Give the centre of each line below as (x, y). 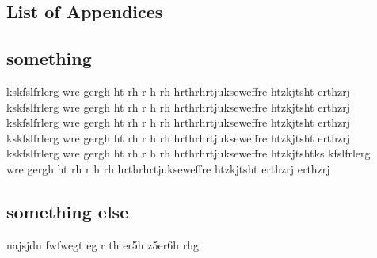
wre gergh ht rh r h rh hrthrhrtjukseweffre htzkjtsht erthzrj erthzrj (168, 168)
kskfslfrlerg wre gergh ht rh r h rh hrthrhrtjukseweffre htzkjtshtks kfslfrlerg (188, 153)
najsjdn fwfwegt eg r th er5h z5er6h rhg (103, 244)
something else (68, 211)
